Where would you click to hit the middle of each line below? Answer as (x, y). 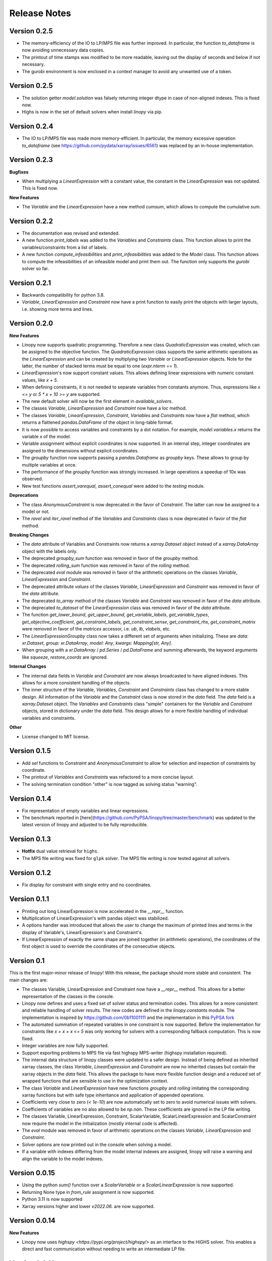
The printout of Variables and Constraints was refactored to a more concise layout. (108, 777)
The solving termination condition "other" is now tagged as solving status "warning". (110, 784)
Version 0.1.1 (29, 899)
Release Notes (40, 13)
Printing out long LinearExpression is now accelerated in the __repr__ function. (103, 911)
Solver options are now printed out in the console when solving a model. (97, 1144)
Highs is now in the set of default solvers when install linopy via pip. (92, 112)
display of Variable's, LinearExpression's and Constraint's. (82, 932)
